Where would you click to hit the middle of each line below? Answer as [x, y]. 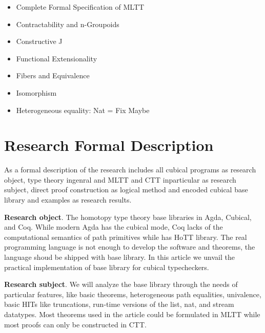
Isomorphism [36, 92]
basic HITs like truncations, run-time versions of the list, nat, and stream [119, 304]
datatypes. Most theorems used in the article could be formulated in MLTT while [132, 314]
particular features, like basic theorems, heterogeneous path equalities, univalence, [133, 294]
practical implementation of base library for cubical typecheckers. [107, 267]
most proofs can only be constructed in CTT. [75, 324]
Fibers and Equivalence [53, 75]
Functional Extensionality [57, 58]
